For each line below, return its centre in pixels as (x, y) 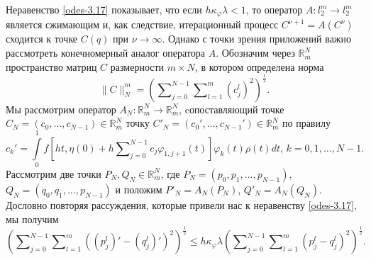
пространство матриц (51, 66)
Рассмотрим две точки (54, 173)
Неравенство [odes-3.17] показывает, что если (104, 9)
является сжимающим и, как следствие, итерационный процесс (142, 24)
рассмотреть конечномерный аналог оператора (105, 53)
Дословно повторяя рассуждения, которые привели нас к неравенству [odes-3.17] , (181, 204)
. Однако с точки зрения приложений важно (257, 39)
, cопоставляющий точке (232, 109)
